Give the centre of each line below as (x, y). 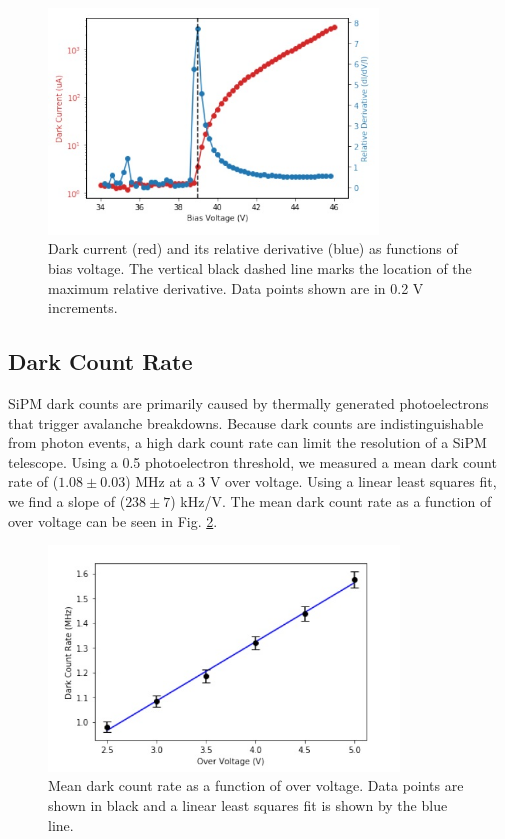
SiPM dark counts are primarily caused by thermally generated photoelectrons (248, 402)
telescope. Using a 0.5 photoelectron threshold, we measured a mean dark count (252, 461)
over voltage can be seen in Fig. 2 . (113, 520)
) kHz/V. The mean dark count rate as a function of (331, 500)
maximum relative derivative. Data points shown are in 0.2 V (236, 287)
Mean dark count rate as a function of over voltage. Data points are (256, 785)
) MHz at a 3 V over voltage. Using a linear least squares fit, (311, 481)
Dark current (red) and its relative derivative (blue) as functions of (253, 248)
